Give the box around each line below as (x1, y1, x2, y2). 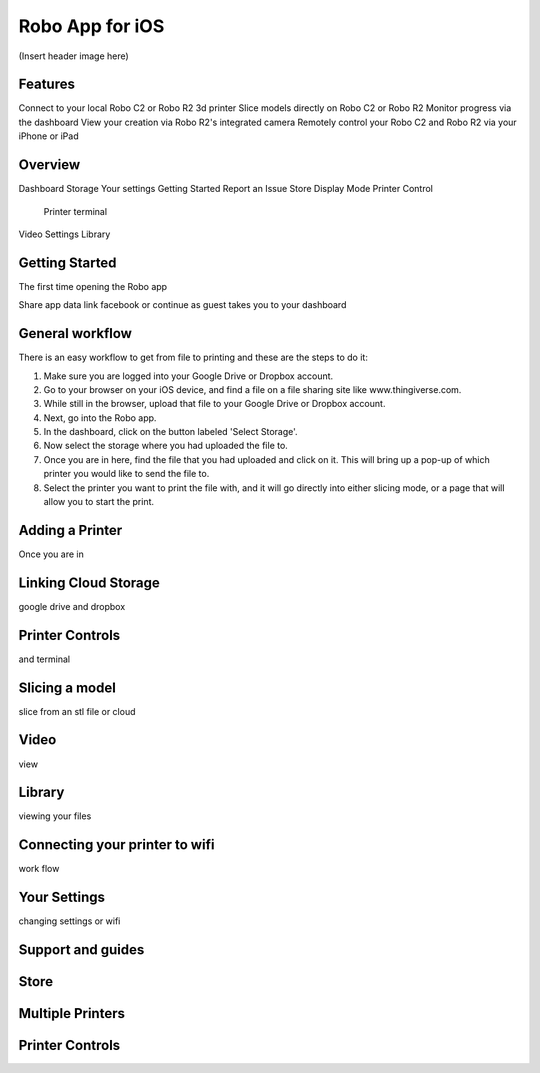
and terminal (18, 653, 70, 665)
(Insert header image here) (18, 50, 129, 62)
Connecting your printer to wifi (18, 836, 215, 854)
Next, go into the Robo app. (43, 411, 157, 424)
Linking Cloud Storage (18, 574, 160, 591)
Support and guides (18, 941, 145, 959)
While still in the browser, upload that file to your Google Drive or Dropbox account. (43, 398, 386, 410)
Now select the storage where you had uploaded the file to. (43, 440, 289, 452)
